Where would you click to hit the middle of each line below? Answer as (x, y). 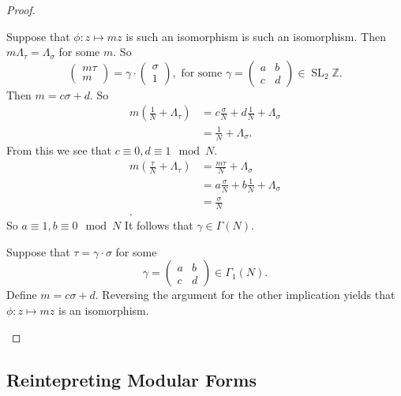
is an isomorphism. (104, 310)
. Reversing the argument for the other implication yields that (245, 295)
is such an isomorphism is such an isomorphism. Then (256, 36)
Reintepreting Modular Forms (131, 379)
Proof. (21, 9)
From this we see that (59, 149)
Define (22, 295)
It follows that (159, 225)
